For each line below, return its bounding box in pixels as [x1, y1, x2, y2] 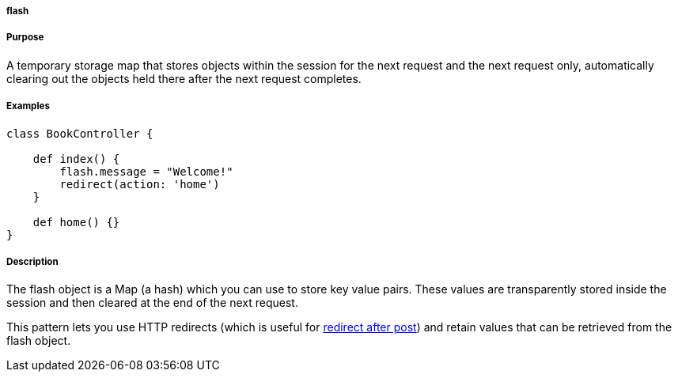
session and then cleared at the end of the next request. [6, 296, 298, 310]
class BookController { [6, 127, 153, 140]
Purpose [6, 32, 44, 43]
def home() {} [32, 215, 120, 229]
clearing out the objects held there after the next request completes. [6, 71, 362, 85]
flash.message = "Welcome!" [59, 164, 233, 178]
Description [6, 255, 59, 267]
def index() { [32, 152, 120, 165]
